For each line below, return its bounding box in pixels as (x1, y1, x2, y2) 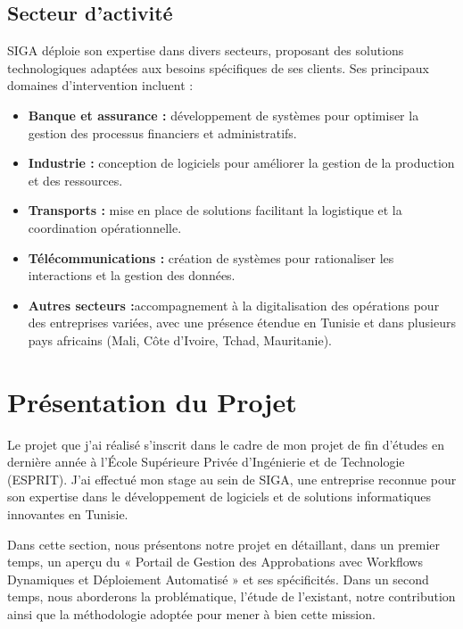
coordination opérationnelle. (28, 218, 182, 236)
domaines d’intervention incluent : (7, 76, 194, 95)
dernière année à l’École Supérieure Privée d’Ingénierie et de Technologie (7, 452, 405, 471)
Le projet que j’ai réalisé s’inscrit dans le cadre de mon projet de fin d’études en (7, 435, 444, 453)
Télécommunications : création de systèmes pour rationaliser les (28, 248, 394, 267)
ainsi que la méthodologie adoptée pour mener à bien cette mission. (7, 604, 376, 623)
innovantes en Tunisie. (7, 505, 128, 524)
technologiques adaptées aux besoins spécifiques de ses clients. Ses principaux (7, 58, 429, 77)
